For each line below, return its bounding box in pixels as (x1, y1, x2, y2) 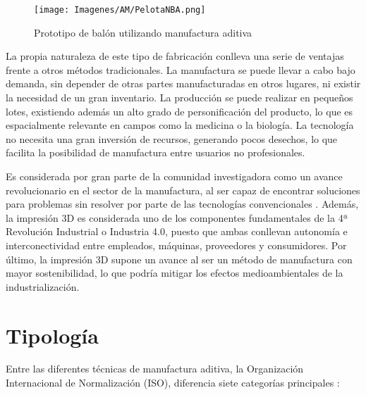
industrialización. (6, 279, 80, 294)
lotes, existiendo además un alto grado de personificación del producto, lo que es (6, 104, 353, 118)
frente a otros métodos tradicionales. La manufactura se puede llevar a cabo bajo (6, 62, 355, 77)
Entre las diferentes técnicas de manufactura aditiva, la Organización (6, 361, 304, 376)
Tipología (6, 320, 99, 349)
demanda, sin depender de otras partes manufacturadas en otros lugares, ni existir (6, 76, 361, 91)
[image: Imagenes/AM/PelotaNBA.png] (34, 5, 206, 15)
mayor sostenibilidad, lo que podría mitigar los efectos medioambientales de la (6, 265, 343, 280)
